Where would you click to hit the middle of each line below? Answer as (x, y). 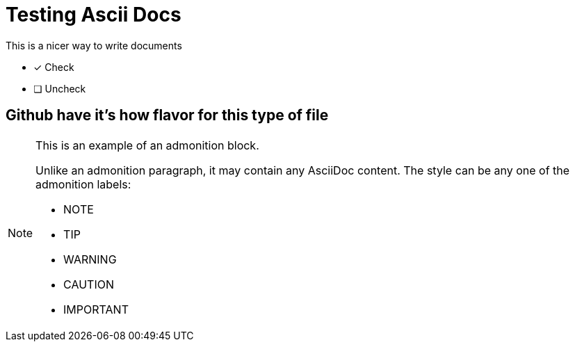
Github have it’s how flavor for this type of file (167, 115)
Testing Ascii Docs (94, 15)
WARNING (90, 259)
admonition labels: (83, 184)
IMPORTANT (96, 309)
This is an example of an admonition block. (147, 145)
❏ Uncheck (60, 88)
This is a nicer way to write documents (94, 45)
